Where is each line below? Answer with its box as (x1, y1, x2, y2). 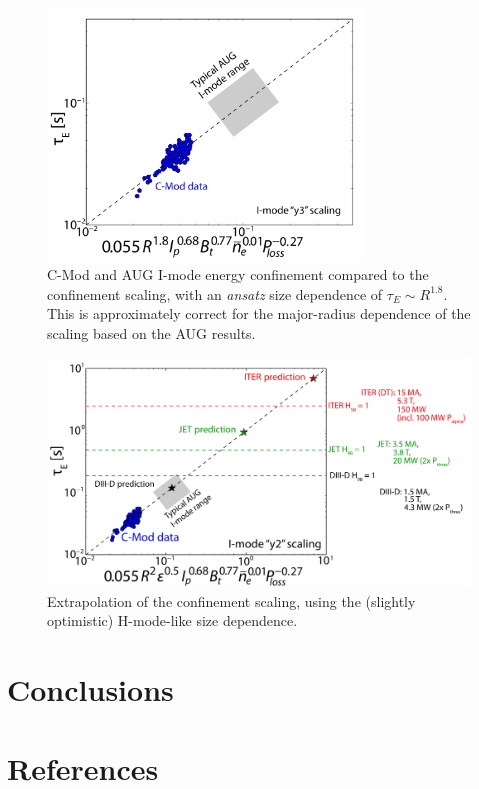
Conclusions (7, 669, 174, 710)
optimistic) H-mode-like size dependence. (47, 610, 298, 631)
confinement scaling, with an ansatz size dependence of (47, 283, 383, 304)
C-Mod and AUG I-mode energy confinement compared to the (47, 264, 429, 285)
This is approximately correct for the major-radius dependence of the (47, 303, 471, 324)
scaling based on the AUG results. (47, 322, 256, 343)
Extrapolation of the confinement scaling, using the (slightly (47, 590, 416, 611)
